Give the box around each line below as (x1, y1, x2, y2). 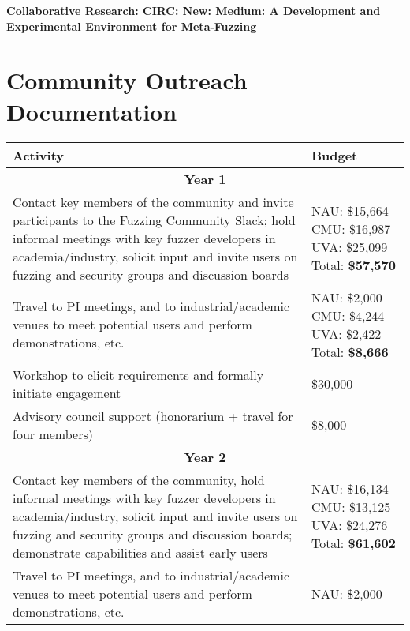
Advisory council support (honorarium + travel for (13, 406, 293, 425)
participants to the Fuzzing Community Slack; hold (13, 210, 296, 229)
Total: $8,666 (311, 342, 389, 361)
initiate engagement (13, 383, 121, 402)
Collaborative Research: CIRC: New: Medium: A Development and (6, 2, 381, 18)
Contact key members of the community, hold (13, 470, 265, 489)
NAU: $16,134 (311, 479, 389, 498)
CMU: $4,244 (311, 306, 385, 325)
